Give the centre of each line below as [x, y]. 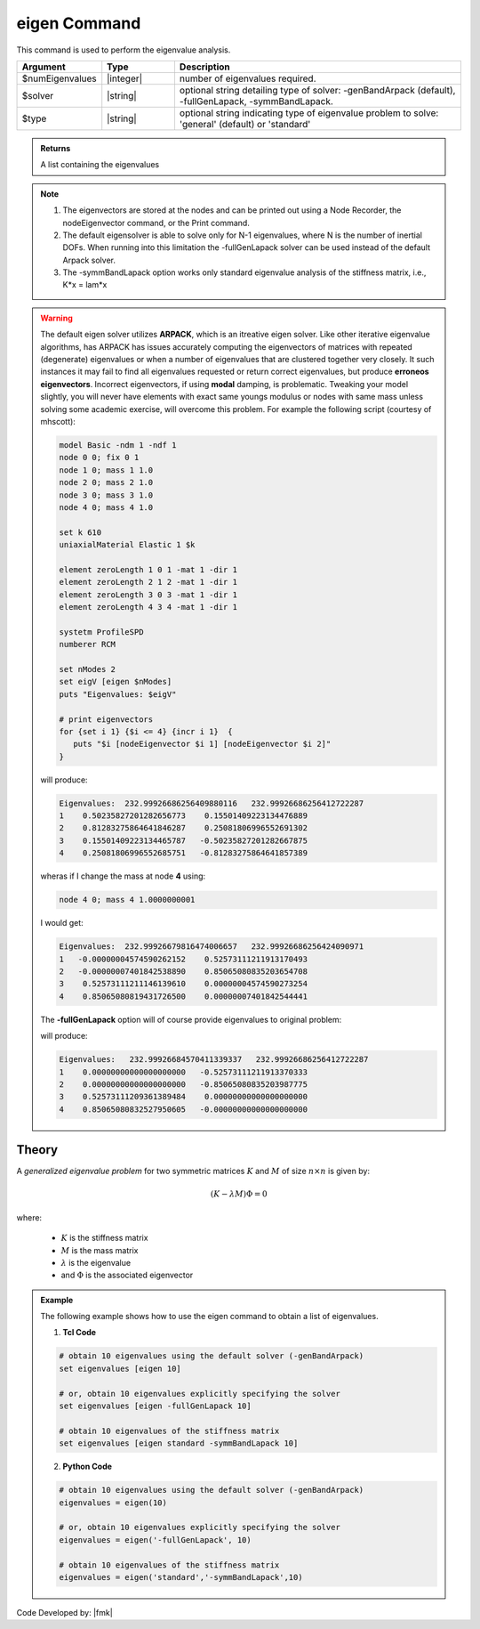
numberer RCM [87, 644]
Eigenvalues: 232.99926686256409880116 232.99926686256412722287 [212, 803]
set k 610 [80, 532]
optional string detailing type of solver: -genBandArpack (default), [317, 90]
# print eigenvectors [106, 719]
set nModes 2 [87, 669]
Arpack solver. [89, 260]
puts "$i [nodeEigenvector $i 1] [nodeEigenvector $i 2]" [202, 744]
